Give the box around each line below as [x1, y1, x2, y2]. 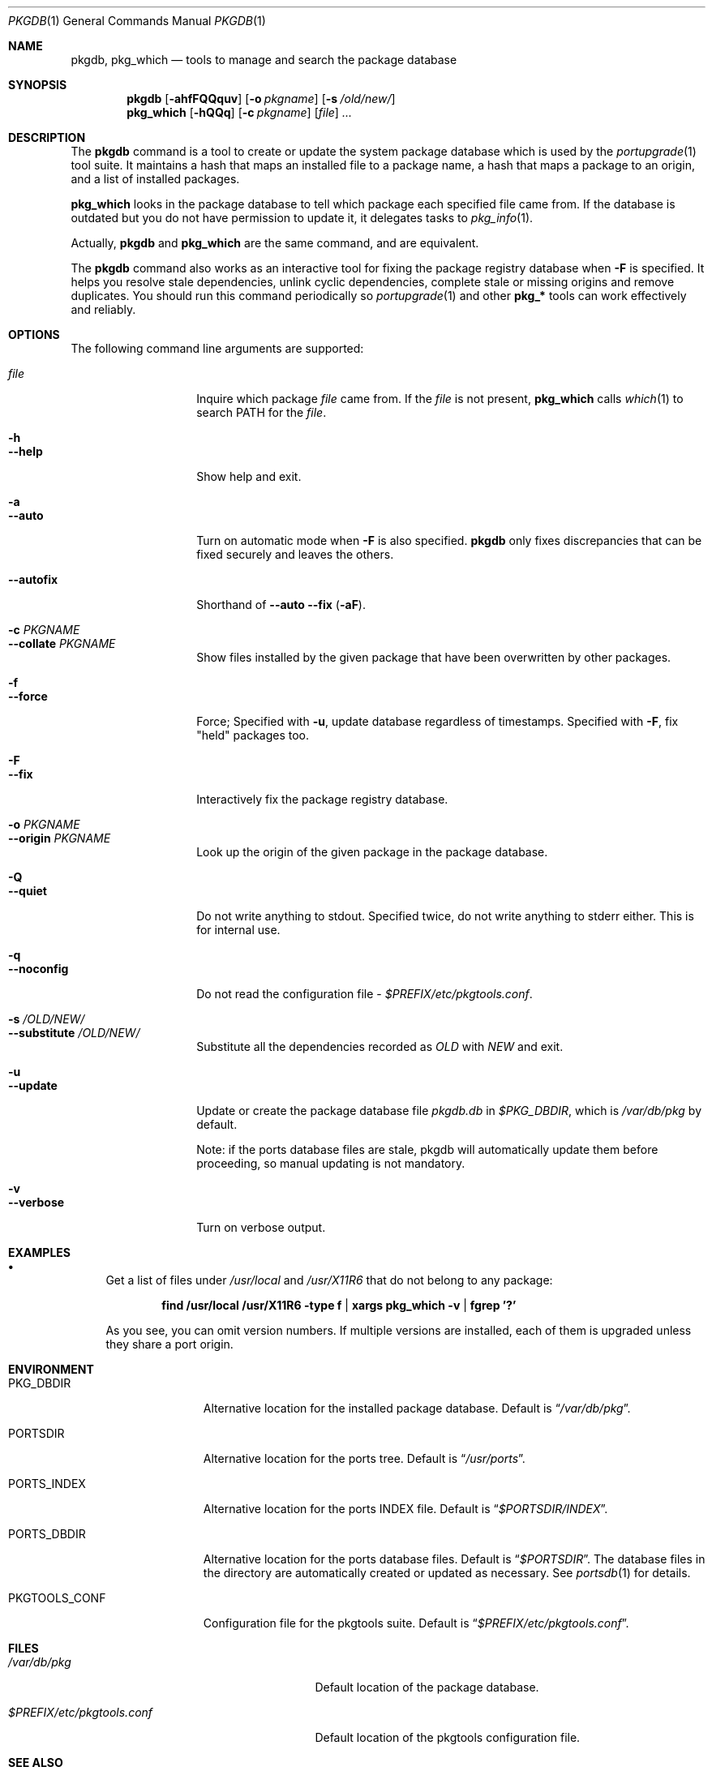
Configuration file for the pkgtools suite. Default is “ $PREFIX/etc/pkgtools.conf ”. [203, 1616, 629, 1630]
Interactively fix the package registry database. [196, 792, 448, 806]
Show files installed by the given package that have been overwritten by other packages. [196, 650, 671, 664]
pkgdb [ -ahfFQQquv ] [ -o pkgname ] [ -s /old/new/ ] [127, 92, 396, 105]
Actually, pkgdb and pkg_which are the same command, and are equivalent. [71, 236, 479, 250]
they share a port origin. [105, 1337, 234, 1351]
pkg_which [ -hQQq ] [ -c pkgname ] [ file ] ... [127, 105, 352, 119]
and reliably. [71, 302, 136, 316]
